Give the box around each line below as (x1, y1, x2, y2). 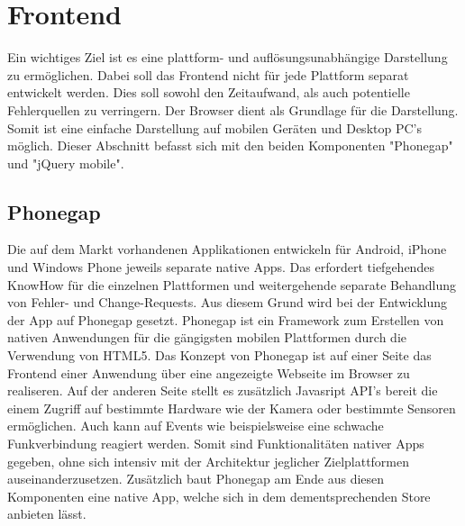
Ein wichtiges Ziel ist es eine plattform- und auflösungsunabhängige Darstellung (7, 48, 448, 67)
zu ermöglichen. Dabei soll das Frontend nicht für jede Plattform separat (7, 65, 409, 84)
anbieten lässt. (7, 504, 87, 523)
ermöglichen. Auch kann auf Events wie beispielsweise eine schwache (7, 416, 384, 435)
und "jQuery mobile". (7, 153, 124, 172)
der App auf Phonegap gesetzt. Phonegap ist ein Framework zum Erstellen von (7, 310, 444, 329)
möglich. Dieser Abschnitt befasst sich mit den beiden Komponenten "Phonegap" (7, 136, 453, 155)
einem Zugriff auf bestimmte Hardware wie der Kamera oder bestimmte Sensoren (7, 398, 456, 417)
